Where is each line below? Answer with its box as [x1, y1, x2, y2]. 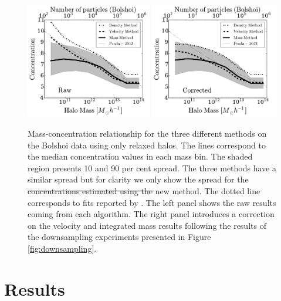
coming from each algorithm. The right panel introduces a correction [28, 208, 275, 220]
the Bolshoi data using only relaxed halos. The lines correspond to [28, 138, 266, 151]
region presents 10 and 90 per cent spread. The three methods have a [28, 161, 276, 174]
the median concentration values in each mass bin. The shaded [28, 150, 253, 163]
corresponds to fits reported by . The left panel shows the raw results [28, 196, 276, 208]
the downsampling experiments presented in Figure [28, 231, 211, 243]
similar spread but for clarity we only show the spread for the [28, 173, 249, 185]
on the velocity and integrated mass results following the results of [28, 219, 266, 231]
